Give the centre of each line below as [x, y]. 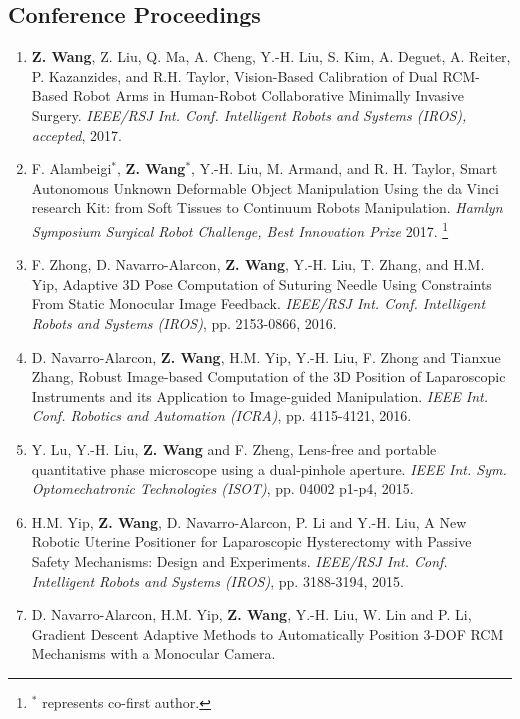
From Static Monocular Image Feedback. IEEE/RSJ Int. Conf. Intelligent [258, 303]
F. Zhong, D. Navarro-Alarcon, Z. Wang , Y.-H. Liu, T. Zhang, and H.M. [258, 264]
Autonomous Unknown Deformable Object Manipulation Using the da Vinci [265, 187]
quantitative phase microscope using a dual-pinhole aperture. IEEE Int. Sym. [269, 468]
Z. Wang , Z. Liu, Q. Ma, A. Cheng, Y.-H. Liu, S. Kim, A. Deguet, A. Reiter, [271, 56]
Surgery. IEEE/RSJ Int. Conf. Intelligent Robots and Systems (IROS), [249, 114]
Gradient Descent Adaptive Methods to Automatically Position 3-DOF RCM [267, 633]
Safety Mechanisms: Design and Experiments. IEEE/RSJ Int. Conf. [239, 560]
